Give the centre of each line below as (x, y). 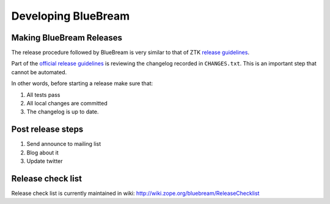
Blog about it (43, 153)
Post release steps (47, 130)
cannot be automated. (39, 72)
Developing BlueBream (71, 16)
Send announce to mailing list (64, 144)
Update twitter (45, 161)
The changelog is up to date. (63, 112)
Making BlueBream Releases (67, 38)
